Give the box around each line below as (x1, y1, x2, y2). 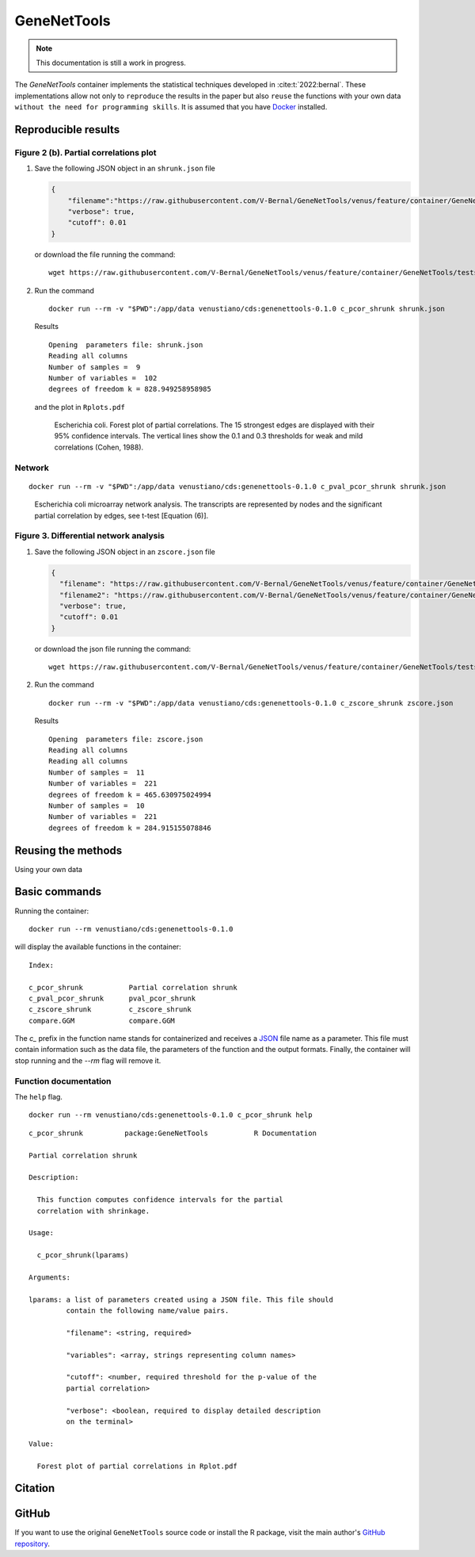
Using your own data (14, 864, 83, 874)
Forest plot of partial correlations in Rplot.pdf (36, 1461, 237, 1471)
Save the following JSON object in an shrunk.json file (34, 163, 215, 174)
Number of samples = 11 (48, 767, 145, 777)
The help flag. (14, 1092, 63, 1101)
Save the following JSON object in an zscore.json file (34, 547, 215, 557)
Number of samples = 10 (48, 801, 145, 810)
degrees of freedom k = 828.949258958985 (48, 384, 211, 394)
